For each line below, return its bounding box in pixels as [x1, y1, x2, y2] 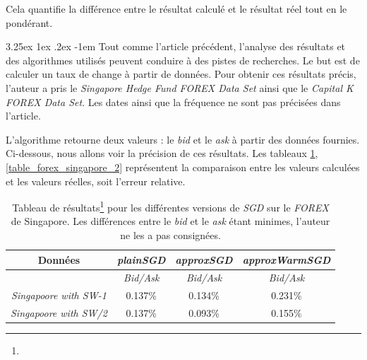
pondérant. [6, 15, 53, 30]
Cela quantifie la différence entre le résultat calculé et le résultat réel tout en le [6, 1, 347, 16]
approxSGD [175, 252, 233, 267]
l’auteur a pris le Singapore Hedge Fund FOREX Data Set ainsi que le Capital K [6, 80, 354, 95]
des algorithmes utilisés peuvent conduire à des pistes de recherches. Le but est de [6, 52, 360, 67]
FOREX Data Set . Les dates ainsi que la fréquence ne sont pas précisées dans [6, 94, 341, 109]
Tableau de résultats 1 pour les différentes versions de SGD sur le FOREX [12, 198, 329, 214]
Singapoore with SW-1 [11, 288, 107, 303]
